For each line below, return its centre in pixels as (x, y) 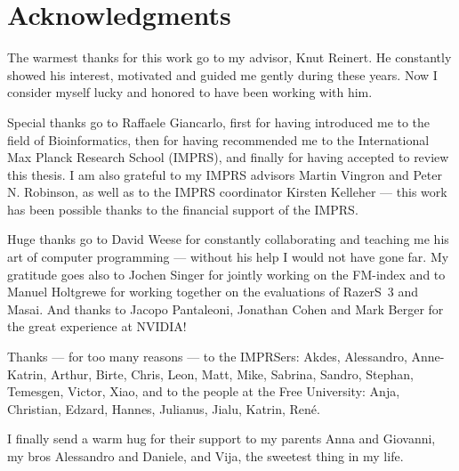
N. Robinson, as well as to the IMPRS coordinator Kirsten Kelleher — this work (227, 192)
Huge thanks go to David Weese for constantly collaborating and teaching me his (228, 239)
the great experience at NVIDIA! (97, 326)
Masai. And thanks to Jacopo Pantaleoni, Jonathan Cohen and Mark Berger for (225, 309)
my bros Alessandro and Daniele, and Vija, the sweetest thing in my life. (205, 456)
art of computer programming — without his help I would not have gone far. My (228, 257)
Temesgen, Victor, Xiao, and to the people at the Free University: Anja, (204, 391)
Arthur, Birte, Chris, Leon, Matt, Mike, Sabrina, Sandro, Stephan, (233, 374)
